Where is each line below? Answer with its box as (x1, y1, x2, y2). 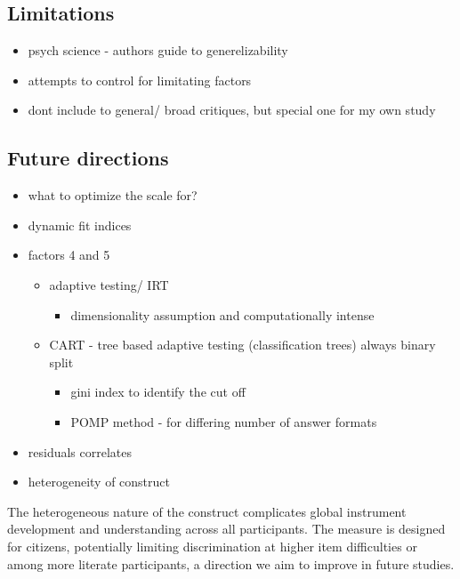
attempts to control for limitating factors (28, 70, 252, 89)
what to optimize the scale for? (28, 186, 198, 205)
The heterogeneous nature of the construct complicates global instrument (7, 502, 407, 520)
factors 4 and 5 (28, 245, 110, 264)
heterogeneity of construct (28, 472, 171, 491)
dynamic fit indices (28, 215, 132, 234)
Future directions (7, 144, 169, 172)
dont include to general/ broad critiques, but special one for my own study (28, 101, 436, 119)
